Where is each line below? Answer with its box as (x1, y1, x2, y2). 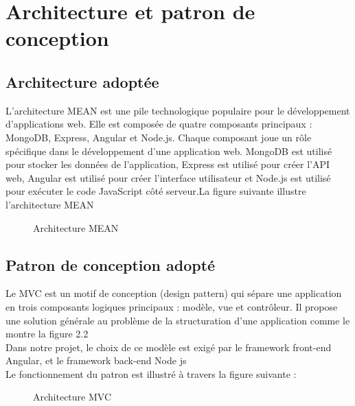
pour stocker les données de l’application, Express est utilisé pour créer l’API (5, 157, 330, 171)
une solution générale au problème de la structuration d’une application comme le (5, 313, 350, 327)
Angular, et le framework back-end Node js (5, 353, 187, 368)
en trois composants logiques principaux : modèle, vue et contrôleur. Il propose (5, 299, 338, 313)
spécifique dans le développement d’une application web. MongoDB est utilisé (5, 143, 332, 158)
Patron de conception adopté (5, 254, 216, 275)
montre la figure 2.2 (5, 326, 89, 341)
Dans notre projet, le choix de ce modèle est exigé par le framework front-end (5, 339, 332, 354)
